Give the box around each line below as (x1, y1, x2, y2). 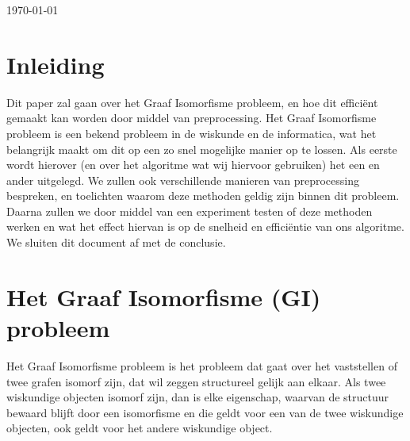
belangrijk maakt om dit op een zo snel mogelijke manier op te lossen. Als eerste (6, 140, 397, 157)
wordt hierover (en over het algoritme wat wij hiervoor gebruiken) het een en (6, 156, 380, 173)
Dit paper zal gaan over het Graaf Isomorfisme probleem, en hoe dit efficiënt (6, 94, 378, 110)
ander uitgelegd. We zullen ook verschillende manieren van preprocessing (6, 171, 359, 188)
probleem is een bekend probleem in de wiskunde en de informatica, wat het (6, 125, 377, 141)
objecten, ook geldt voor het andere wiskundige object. (6, 420, 273, 436)
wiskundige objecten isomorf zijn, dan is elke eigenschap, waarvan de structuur (6, 389, 389, 405)
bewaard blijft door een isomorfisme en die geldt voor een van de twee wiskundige (6, 404, 404, 420)
